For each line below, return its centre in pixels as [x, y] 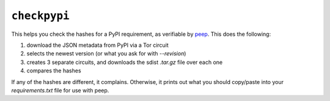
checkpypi [40, 16]
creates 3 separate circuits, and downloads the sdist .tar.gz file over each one [125, 62]
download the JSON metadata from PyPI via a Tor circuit [98, 45]
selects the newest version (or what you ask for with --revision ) [106, 54]
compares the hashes [54, 71]
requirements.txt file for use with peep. [60, 90]
